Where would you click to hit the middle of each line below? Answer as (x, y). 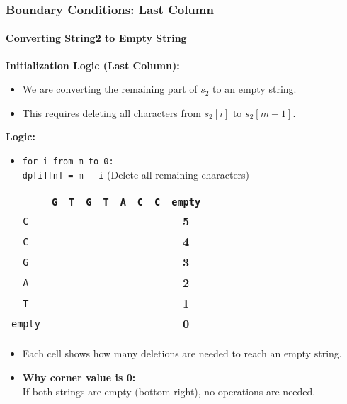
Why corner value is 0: (79, 377)
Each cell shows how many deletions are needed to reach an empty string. (182, 353)
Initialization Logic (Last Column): (93, 65)
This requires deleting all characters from (112, 112)
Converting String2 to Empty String (96, 38)
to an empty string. (255, 89)
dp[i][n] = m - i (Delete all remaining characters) (136, 174)
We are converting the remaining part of (110, 89)
